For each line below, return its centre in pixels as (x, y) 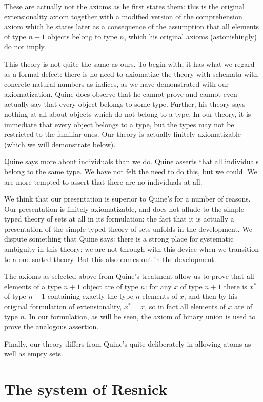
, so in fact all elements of (185, 306)
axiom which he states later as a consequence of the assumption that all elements (132, 26)
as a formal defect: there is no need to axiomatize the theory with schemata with (131, 74)
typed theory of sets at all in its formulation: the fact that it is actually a (119, 219)
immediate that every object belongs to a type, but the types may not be (119, 124)
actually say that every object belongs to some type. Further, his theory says (125, 104)
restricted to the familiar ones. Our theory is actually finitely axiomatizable (123, 134)
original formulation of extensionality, (63, 306)
